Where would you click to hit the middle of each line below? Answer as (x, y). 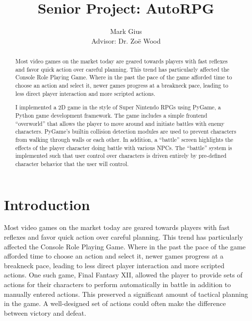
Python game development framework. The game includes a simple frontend (111, 115)
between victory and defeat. (45, 313)
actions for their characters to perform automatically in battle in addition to (118, 284)
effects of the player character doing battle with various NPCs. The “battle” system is (124, 147)
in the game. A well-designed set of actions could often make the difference (115, 303)
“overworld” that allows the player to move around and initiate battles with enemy (120, 123)
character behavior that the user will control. (72, 163)
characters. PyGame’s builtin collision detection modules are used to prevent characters (126, 131)
